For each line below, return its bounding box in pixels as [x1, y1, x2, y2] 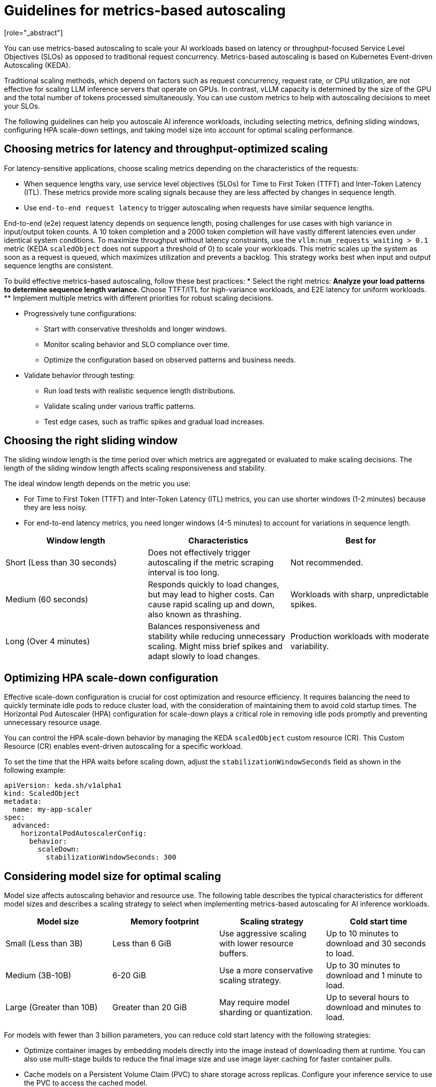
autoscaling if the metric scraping [147, 557, 274, 568]
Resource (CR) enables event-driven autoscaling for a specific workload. [4, 742, 243, 751]
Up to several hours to [326, 992, 409, 1003]
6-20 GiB [112, 970, 146, 981]
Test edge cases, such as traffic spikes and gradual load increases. [44, 417, 265, 426]
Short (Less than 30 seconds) [5, 557, 117, 568]
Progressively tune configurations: [24, 309, 137, 318]
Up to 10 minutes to [326, 928, 399, 939]
